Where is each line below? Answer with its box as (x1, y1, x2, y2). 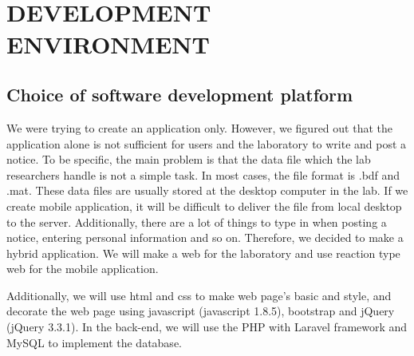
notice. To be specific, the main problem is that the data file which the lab (6, 151, 371, 168)
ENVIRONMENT (6, 27, 210, 60)
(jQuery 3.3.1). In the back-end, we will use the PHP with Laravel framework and (6, 318, 408, 335)
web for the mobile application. (6, 260, 159, 277)
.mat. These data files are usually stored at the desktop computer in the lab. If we (6, 182, 408, 199)
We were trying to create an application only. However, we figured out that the (6, 119, 392, 136)
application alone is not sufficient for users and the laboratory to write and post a (6, 135, 407, 152)
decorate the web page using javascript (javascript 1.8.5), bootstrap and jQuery (6, 303, 395, 319)
